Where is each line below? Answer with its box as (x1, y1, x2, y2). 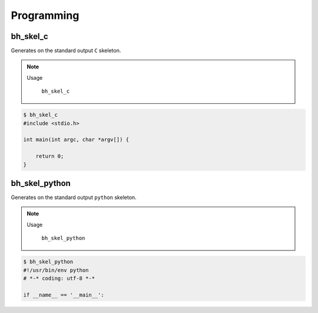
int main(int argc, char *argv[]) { (23, 136, 130, 143)
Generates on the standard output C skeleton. (11, 47, 121, 54)
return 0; (35, 153, 64, 159)
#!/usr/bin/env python (23, 266, 89, 273)
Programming (11, 9, 79, 22)
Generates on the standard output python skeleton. (11, 194, 137, 201)
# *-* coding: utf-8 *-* (23, 275, 95, 282)
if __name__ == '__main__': (23, 291, 104, 298)
